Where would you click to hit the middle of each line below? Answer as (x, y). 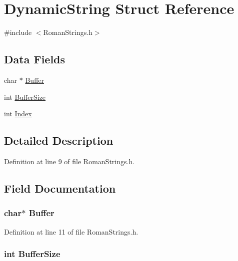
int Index (18, 114)
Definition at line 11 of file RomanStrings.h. (71, 231)
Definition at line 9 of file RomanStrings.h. (69, 161)
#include (18, 32)
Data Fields (35, 59)
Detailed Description (59, 140)
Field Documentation (60, 188)
